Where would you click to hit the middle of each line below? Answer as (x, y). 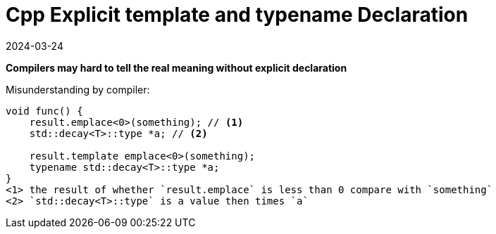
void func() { (44, 111)
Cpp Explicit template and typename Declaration (237, 15)
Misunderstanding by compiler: (78, 89)
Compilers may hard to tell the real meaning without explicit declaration (176, 67)
